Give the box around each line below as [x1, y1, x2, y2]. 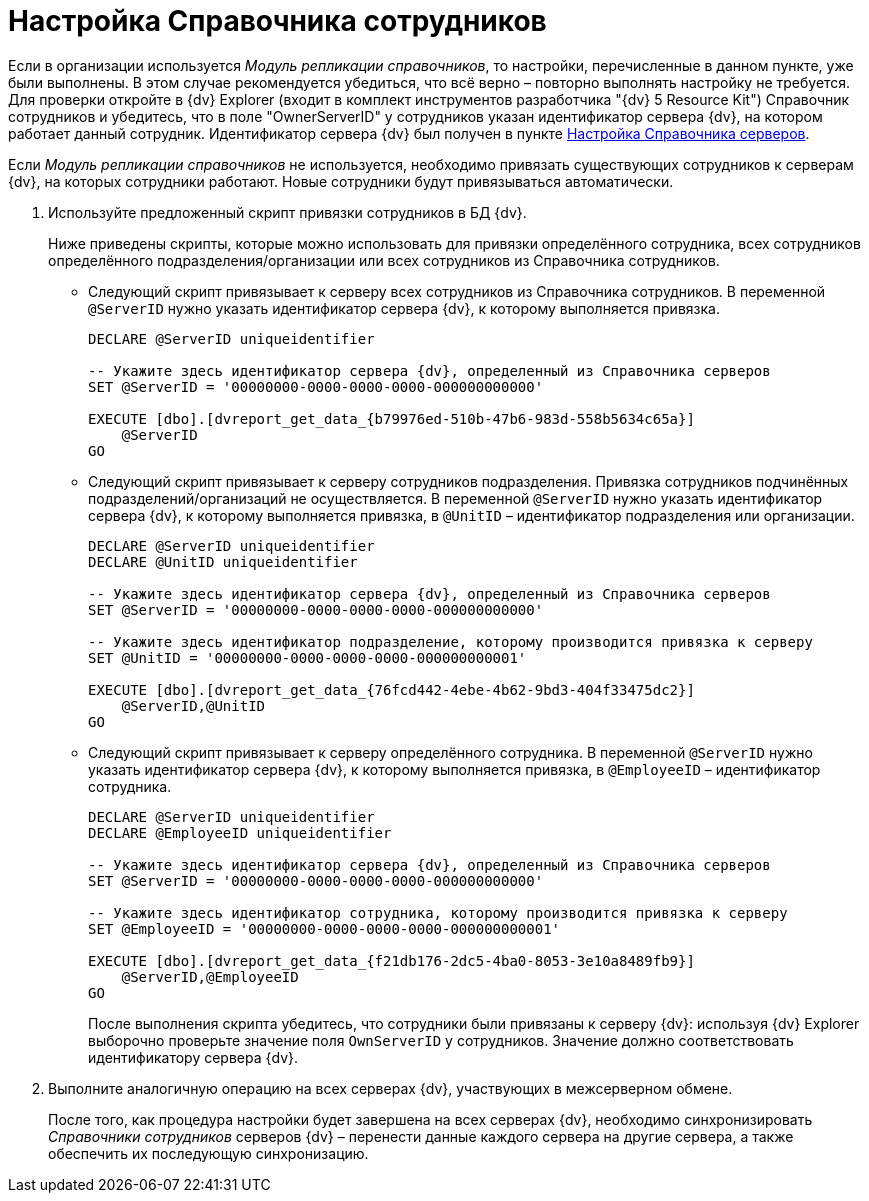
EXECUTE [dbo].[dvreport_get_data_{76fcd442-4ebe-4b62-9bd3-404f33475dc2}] [88, 681, 695, 698]
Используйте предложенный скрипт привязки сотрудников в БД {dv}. [48, 203, 527, 221]
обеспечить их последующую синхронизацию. [48, 1144, 369, 1162]
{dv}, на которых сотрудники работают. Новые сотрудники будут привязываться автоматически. [8, 172, 674, 190]
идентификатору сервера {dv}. [88, 1048, 298, 1066]
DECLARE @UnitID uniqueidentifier [88, 553, 358, 570]
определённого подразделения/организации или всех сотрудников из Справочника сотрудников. [48, 251, 720, 269]
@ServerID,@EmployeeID [121, 968, 299, 985]
